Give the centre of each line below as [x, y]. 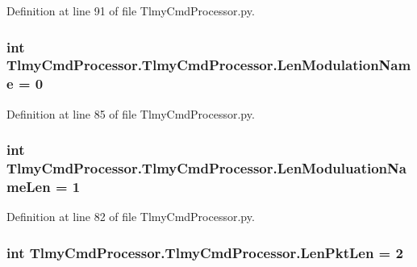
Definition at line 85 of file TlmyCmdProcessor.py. [131, 113]
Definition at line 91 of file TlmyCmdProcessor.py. [131, 10]
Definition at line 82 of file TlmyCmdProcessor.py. [131, 217]
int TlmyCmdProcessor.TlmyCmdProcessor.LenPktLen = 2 [205, 252]
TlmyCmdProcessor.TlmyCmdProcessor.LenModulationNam [209, 65]
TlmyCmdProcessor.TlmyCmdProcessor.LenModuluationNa [206, 168]
